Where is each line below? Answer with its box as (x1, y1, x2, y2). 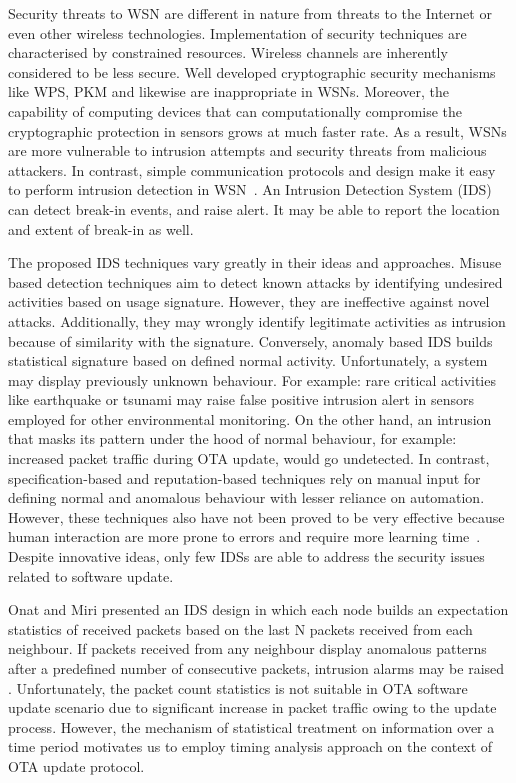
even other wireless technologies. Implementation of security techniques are (8, 22, 467, 43)
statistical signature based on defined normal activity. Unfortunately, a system (8, 350, 488, 371)
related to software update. (8, 565, 174, 586)
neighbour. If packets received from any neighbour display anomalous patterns (8, 638, 487, 659)
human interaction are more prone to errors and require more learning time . (8, 526, 481, 547)
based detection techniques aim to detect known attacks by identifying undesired (8, 271, 503, 292)
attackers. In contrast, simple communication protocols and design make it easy (8, 159, 496, 180)
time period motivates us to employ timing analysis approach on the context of (8, 736, 493, 757)
